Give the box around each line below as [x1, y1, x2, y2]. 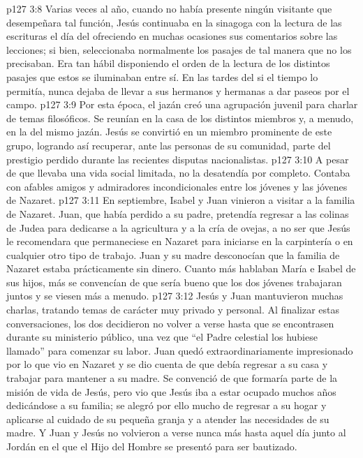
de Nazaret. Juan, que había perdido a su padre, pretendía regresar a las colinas [6, 206, 349, 221]
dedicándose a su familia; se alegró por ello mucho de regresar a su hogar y [6, 398, 327, 413]
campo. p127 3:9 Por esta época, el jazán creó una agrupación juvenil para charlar [6, 97, 358, 112]
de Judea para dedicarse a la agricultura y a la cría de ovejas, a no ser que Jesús [6, 220, 350, 235]
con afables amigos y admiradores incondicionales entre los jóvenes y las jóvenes [6, 179, 348, 193]
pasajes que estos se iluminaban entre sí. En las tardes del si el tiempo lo [6, 69, 318, 84]
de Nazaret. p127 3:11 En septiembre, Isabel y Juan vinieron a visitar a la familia [6, 193, 355, 207]
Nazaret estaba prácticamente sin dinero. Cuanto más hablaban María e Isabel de [6, 261, 356, 276]
